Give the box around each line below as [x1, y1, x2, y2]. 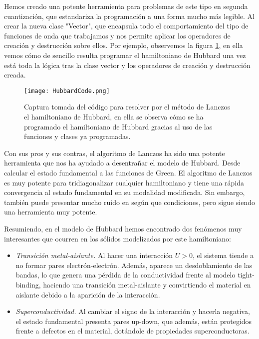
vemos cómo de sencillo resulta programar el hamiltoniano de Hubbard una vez [4, 49, 246, 60]
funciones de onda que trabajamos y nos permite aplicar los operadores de [4, 30, 231, 40]
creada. [4, 69, 26, 80]
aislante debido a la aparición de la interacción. [15, 289, 160, 299]
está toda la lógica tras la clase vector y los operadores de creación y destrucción [4, 59, 251, 70]
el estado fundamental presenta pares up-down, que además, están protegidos [15, 315, 252, 326]
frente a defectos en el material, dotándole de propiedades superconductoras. [15, 325, 250, 336]
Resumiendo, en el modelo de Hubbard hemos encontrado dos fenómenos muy [4, 223, 242, 233]
